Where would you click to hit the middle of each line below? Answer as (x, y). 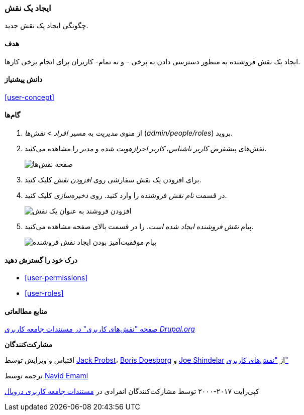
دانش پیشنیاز (24, 79)
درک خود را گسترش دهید (41, 260)
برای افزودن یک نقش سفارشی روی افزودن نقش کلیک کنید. (113, 180)
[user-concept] (30, 97)
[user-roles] (44, 293)
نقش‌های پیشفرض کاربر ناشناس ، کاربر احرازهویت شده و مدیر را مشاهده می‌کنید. (146, 149)
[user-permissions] (56, 278)
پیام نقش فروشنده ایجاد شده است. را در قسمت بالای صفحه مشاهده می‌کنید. (139, 227)
